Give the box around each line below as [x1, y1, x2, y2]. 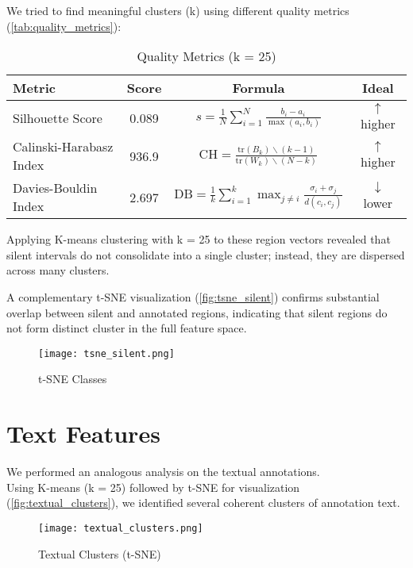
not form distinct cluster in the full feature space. [6, 320, 247, 336]
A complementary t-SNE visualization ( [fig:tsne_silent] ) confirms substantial [6, 288, 380, 305]
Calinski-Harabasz [13, 137, 114, 156]
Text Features [6, 417, 160, 450]
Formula [232, 79, 285, 98]
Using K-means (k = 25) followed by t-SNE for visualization [6, 478, 300, 495]
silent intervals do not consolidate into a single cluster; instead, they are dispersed [6, 246, 405, 263]
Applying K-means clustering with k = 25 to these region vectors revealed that [6, 231, 391, 248]
